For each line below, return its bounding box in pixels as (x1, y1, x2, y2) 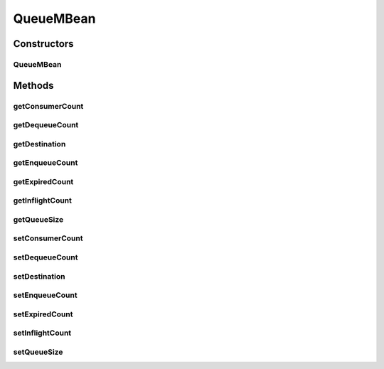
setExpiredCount (13, 309, 73, 319)
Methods (13, 79, 54, 92)
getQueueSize (13, 214, 64, 224)
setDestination (13, 271, 65, 281)
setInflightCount (13, 328, 72, 338)
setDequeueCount (13, 252, 78, 262)
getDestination (13, 139, 66, 149)
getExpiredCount (13, 176, 74, 186)
